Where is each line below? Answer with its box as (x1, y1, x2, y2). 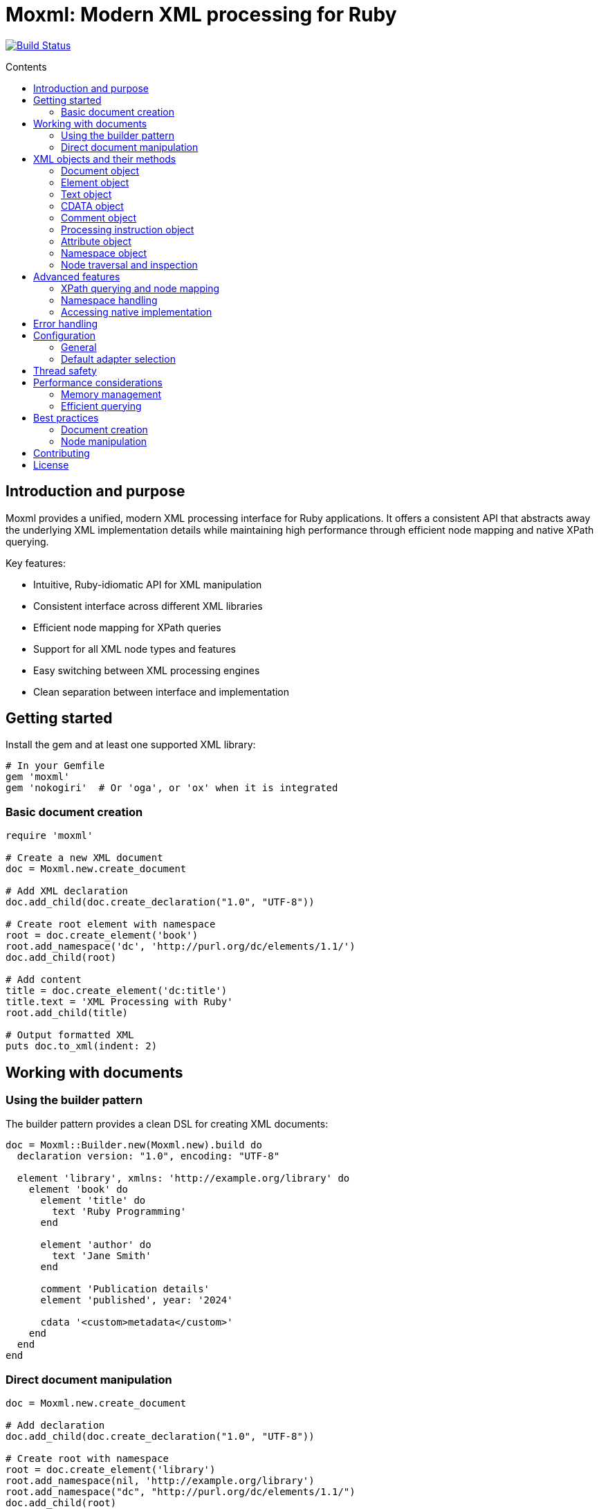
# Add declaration (6, 1420, 105, 1431)
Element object (61, 176, 129, 188)
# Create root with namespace (6, 1453, 169, 1465)
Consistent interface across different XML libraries (33, 599, 263, 612)
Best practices (33, 411, 99, 424)
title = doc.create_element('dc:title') (6, 985, 228, 997)
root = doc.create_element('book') (6, 930, 199, 941)
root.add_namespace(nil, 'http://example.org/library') (6, 1475, 315, 1487)
